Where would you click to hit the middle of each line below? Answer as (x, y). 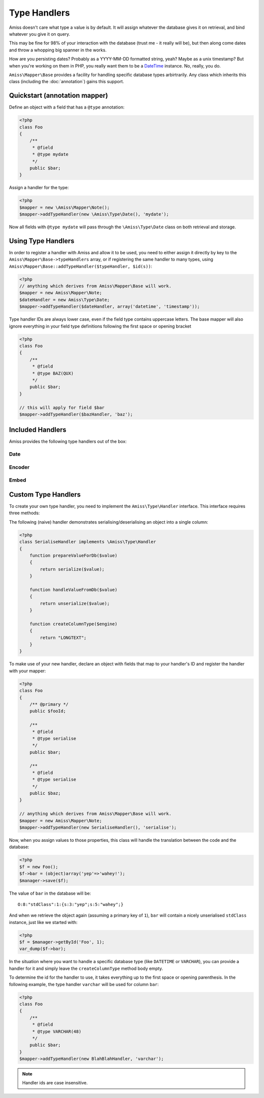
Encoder (19, 467)
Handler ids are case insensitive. (55, 1083)
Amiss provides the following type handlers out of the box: (68, 441)
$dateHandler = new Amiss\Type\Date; (65, 300)
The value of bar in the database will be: (50, 893)
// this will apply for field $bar (62, 407)
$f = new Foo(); (39, 867)
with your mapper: (27, 671)
